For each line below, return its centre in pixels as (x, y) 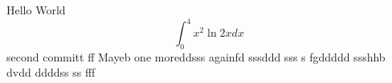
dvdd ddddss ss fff (51, 72)
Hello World (36, 10)
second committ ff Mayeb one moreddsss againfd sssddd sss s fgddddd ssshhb (196, 56)
